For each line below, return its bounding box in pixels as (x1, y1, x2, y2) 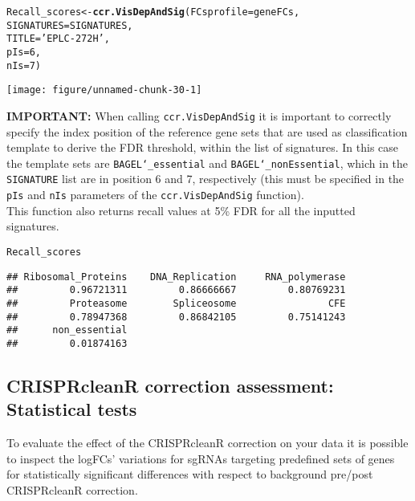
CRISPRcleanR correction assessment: (6, 373, 334, 397)
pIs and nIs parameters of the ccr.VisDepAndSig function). (6, 186, 304, 203)
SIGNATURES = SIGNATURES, (6, 19, 133, 31)
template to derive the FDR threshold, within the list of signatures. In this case (6, 139, 399, 156)
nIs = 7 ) (6, 59, 41, 71)
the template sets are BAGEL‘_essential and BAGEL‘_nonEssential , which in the (6, 154, 409, 171)
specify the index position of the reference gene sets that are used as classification (6, 123, 408, 140)
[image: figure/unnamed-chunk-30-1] (6, 84, 202, 96)
